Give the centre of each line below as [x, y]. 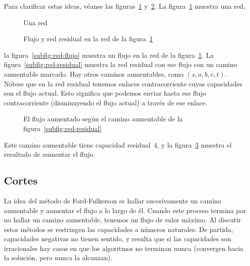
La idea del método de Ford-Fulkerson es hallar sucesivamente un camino [113, 200]
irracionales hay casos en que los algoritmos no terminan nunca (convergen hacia [124, 248]
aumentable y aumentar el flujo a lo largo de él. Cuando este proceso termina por [125, 210]
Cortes [21, 180]
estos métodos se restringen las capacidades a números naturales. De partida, [118, 229]
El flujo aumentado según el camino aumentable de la [103, 119]
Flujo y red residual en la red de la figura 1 [88, 39]
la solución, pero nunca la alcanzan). [58, 258]
